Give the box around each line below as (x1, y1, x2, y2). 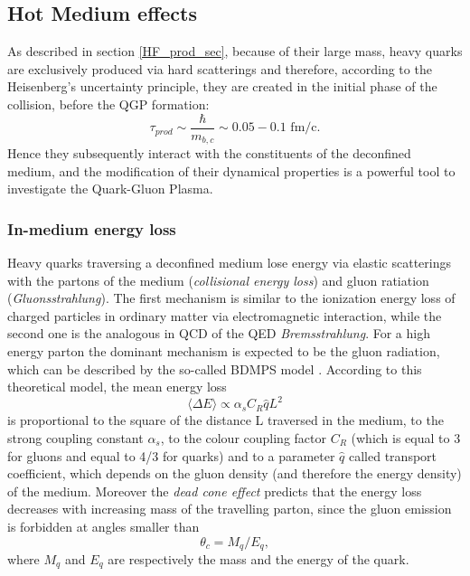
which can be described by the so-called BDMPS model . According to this (7, 359, 422, 378)
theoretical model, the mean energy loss (7, 377, 227, 396)
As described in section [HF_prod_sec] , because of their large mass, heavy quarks (7, 42, 463, 61)
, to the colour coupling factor (160, 428, 326, 447)
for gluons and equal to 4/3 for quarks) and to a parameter (7, 446, 335, 465)
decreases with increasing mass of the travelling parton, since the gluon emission (7, 499, 452, 518)
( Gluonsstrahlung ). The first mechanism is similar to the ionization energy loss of (7, 288, 456, 307)
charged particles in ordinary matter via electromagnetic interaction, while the (7, 306, 442, 325)
